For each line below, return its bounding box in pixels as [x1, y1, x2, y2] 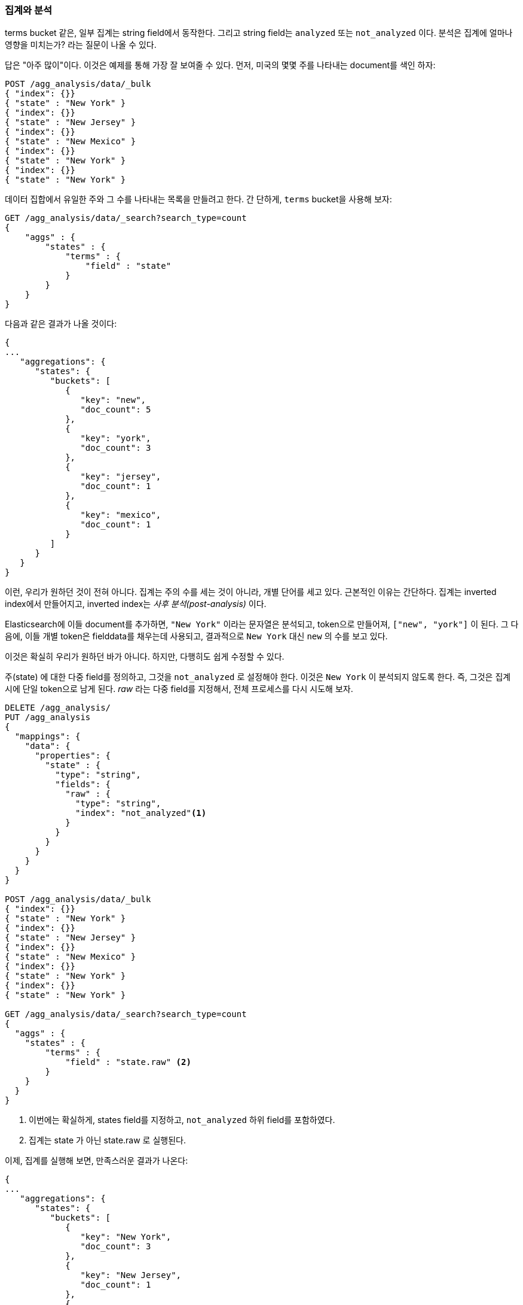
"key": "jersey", [80, 472, 161, 482]
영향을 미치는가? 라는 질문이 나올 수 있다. [5, 40, 157, 50]
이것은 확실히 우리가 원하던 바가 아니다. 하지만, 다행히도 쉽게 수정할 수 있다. [5, 651, 285, 662]
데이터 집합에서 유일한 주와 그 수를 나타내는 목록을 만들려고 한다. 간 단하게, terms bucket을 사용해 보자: [5, 194, 392, 205]
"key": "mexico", [80, 510, 161, 520]
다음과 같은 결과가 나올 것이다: [5, 318, 117, 329]
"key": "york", [80, 433, 151, 444]
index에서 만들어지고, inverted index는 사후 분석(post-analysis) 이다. [5, 599, 267, 609]
